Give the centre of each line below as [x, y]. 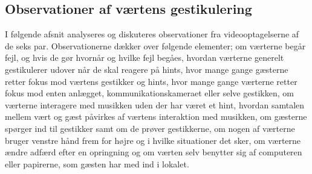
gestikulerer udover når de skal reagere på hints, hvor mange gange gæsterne [147, 69]
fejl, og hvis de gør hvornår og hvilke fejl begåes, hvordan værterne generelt [145, 57]
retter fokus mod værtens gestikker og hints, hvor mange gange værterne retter [151, 81]
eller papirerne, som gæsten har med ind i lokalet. [97, 163]
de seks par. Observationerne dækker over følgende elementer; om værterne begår [155, 45]
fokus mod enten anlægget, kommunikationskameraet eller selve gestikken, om [149, 93]
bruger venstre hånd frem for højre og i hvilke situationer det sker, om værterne [153, 140]
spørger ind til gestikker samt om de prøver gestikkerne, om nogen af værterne [150, 128]
